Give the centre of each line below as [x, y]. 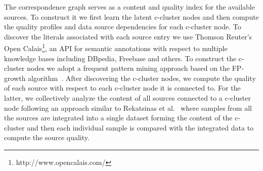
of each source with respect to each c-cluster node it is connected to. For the [122, 88]
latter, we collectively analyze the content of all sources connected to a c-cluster [127, 98]
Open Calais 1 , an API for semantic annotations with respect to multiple [116, 48]
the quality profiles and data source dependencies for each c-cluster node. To [123, 27]
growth [15, 78]
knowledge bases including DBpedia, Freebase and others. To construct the [120, 58]
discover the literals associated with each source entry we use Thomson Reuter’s [128, 36]
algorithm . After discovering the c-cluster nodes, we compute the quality [142, 78]
